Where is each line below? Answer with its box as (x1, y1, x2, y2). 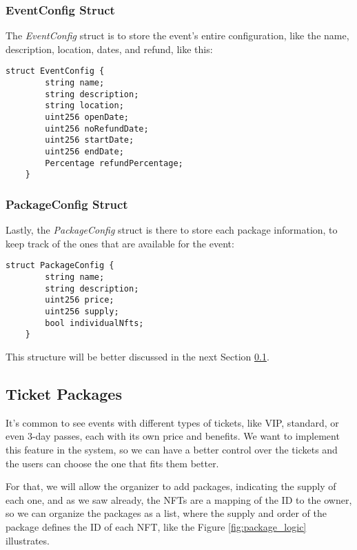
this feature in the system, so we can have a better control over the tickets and (6, 442, 338, 456)
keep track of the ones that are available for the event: (6, 236, 234, 250)
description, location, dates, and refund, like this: (6, 41, 213, 56)
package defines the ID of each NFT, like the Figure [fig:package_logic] (6, 519, 307, 533)
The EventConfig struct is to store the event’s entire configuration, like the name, (6, 28, 349, 43)
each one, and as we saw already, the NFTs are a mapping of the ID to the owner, (6, 492, 352, 507)
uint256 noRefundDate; (45, 123, 149, 134)
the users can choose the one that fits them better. (6, 456, 219, 470)
